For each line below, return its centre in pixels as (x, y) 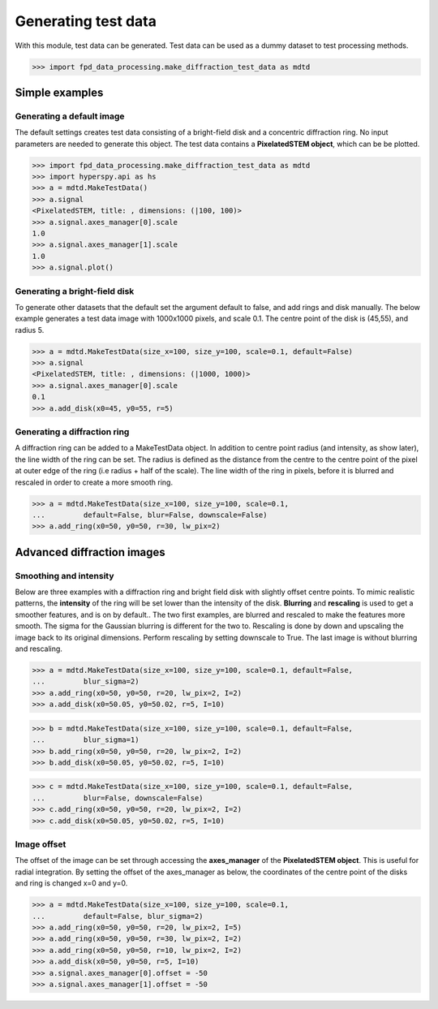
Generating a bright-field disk (75, 291)
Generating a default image (70, 116)
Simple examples (59, 92)
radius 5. (30, 330)
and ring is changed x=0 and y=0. (71, 883)
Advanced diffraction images (90, 552)
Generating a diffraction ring (72, 432)
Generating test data (86, 21)
